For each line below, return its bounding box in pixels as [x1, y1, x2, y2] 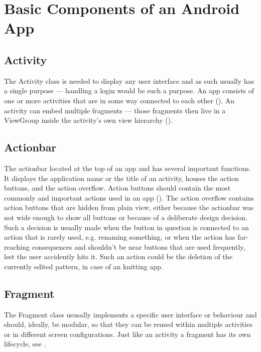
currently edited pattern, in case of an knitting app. [4, 261, 163, 271]
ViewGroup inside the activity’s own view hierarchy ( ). [4, 115, 173, 125]
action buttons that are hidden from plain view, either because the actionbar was [4, 202, 254, 213]
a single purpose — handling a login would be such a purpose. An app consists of [4, 85, 254, 96]
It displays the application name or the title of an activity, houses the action [4, 172, 239, 183]
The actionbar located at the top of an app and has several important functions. [4, 162, 251, 173]
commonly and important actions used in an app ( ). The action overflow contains [4, 192, 254, 203]
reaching [4, 241, 30, 252]
